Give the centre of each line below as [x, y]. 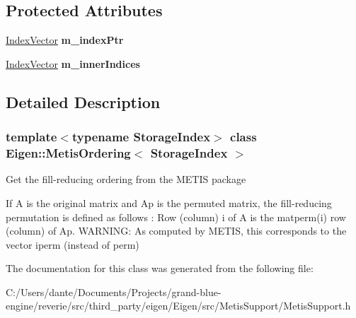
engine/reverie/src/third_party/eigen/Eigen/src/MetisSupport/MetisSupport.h [178, 306]
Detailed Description [83, 101]
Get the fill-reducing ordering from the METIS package [126, 179]
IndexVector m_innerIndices [73, 63]
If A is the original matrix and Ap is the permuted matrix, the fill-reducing [169, 202]
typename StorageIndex [141, 137]
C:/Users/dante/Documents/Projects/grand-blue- [114, 291]
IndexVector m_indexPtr [65, 40]
